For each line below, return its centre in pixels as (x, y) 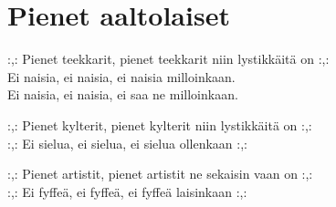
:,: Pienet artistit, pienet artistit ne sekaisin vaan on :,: (160, 174)
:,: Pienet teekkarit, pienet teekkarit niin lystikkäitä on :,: (168, 59)
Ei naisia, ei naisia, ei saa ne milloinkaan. (123, 94)
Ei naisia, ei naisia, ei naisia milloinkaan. (121, 76)
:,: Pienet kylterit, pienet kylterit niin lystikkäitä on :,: (160, 124)
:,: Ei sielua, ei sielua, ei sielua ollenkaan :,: (127, 143)
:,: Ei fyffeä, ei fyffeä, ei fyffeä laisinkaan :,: (127, 191)
